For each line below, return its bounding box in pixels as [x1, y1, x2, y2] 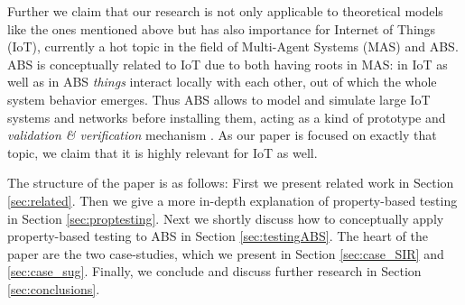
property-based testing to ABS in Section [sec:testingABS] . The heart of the [7, 226, 428, 245]
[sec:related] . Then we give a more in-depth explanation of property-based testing [7, 190, 458, 209]
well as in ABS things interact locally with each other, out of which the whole [7, 72, 437, 91]
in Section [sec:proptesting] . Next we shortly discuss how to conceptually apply [7, 208, 444, 227]
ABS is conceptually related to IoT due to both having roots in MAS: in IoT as [7, 54, 448, 73]
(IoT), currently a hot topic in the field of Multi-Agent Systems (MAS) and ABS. [7, 37, 459, 56]
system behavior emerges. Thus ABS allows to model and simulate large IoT [7, 89, 431, 108]
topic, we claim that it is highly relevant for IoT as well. [7, 143, 318, 162]
